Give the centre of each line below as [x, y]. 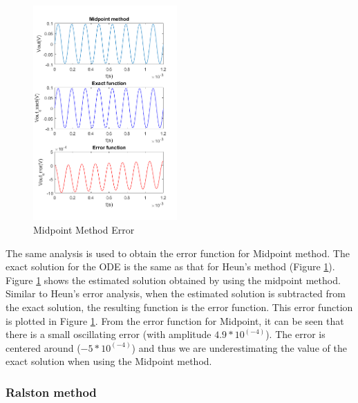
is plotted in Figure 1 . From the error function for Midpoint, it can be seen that [175, 320]
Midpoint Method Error [84, 230]
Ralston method [51, 392]
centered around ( [43, 347]
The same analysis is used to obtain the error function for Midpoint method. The [178, 253]
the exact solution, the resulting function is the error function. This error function [179, 307]
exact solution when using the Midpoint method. [109, 361]
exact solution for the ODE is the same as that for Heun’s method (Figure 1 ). [170, 266]
